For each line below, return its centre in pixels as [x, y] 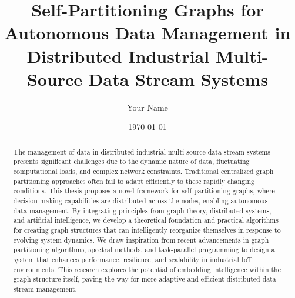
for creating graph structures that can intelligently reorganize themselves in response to [147, 230]
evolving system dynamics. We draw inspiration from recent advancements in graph [141, 240]
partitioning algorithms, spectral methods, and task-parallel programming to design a [144, 250]
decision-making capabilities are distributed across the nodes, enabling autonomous [140, 200]
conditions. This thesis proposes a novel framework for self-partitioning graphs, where [144, 191]
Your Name [147, 107]
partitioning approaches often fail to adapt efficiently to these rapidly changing [134, 181]
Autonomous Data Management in [147, 33]
